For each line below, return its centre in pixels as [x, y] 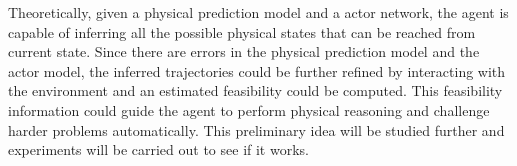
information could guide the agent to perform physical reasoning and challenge [249, 109]
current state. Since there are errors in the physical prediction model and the [244, 51]
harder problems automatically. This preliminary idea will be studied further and [256, 129]
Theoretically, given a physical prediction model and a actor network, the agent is [258, 12]
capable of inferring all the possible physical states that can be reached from [242, 31]
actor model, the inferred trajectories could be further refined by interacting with [257, 70]
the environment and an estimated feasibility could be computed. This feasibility [255, 90]
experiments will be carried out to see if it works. [158, 149]
